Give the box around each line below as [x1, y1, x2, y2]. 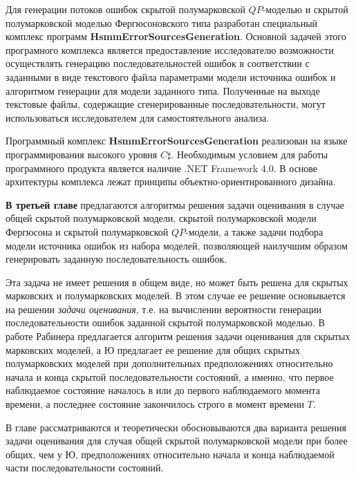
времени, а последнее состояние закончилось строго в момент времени [6, 397, 304, 411]
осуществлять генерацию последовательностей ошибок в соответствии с [6, 56, 310, 71]
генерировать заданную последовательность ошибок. [6, 252, 227, 266]
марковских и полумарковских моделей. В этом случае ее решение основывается [6, 288, 346, 303]
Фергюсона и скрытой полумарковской [6, 224, 169, 238]
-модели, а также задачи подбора [185, 224, 324, 238]
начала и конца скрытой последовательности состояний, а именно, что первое [6, 369, 334, 384]
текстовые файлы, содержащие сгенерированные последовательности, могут [6, 97, 326, 111]
